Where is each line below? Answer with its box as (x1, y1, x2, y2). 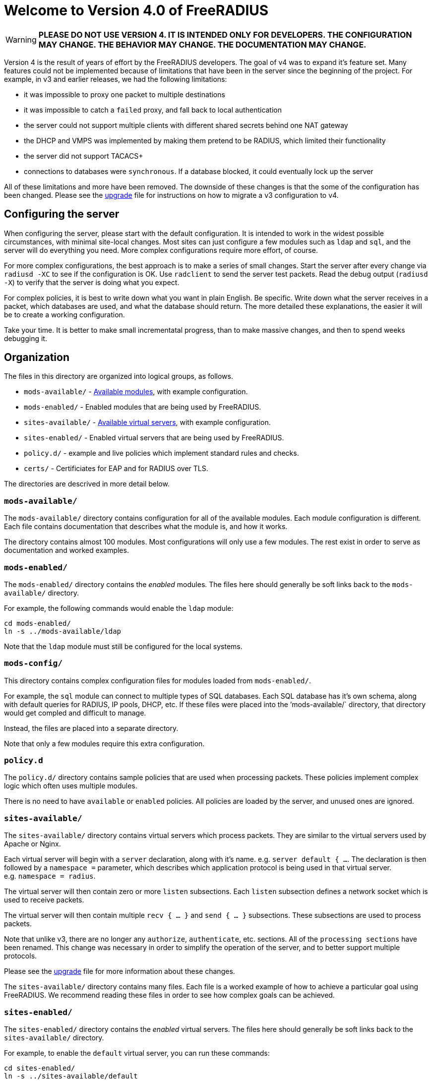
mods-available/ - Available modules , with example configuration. (24, 387, 248, 396)
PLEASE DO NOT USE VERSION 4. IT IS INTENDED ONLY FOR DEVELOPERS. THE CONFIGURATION (38, 29, 412, 40)
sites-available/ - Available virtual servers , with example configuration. (24, 418, 271, 427)
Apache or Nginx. (4, 840, 61, 848)
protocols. (4, 952, 37, 961)
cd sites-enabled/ (4, 1064, 75, 1072)
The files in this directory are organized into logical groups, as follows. (4, 372, 233, 381)
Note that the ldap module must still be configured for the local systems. (4, 642, 243, 651)
